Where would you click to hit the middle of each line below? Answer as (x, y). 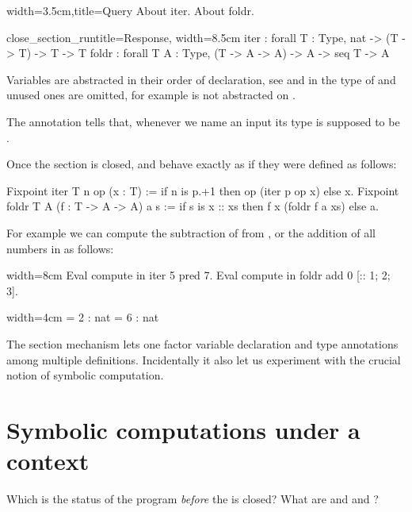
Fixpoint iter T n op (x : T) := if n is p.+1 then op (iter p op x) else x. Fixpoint (203, 190)
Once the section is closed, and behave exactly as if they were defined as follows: (202, 164)
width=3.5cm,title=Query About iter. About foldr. (130, 10)
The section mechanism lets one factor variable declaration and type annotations (202, 343)
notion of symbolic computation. (85, 375)
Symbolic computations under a (183, 429)
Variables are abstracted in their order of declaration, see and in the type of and (201, 79)
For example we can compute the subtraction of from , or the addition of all (191, 232)
